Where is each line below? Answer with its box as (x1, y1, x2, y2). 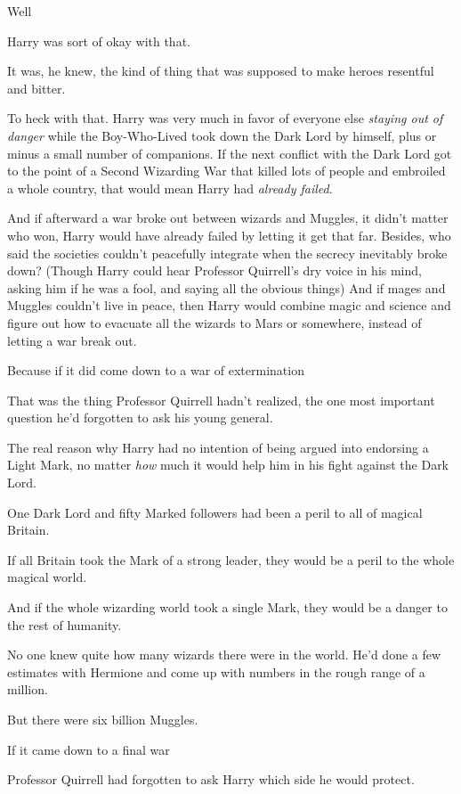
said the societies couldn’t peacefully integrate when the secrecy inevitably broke (7, 243, 448, 262)
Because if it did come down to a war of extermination (7, 361, 304, 380)
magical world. (7, 568, 87, 586)
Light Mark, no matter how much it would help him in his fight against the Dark (7, 455, 449, 474)
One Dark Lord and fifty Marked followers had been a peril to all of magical (7, 503, 423, 521)
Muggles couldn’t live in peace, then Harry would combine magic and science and (7, 296, 451, 315)
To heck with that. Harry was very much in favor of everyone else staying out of (7, 109, 443, 127)
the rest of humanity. (7, 615, 122, 634)
